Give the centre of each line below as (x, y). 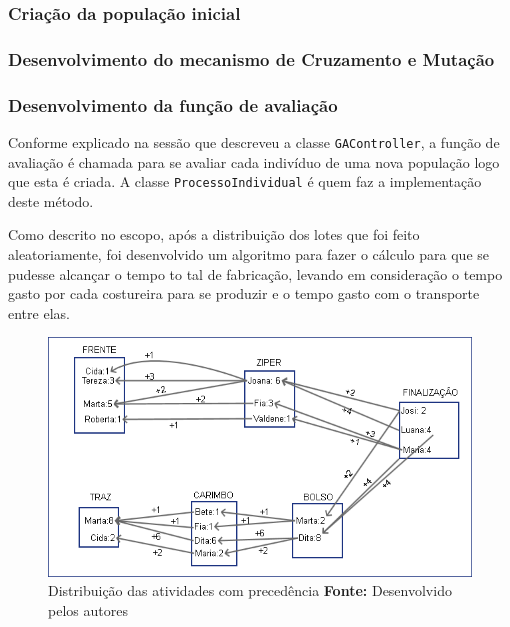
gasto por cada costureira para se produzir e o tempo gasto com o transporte (244, 293)
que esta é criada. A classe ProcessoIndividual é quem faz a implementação (245, 181)
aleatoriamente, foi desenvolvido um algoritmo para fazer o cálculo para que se (248, 254)
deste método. (51, 200)
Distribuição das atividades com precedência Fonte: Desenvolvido (250, 590)
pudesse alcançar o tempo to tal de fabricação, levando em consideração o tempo (255, 273)
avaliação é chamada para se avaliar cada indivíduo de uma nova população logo (254, 161)
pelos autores (88, 609)
